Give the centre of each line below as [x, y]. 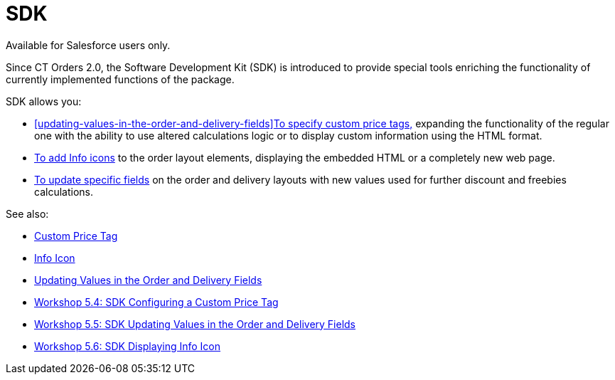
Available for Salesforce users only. [88, 45]
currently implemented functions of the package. [120, 79]
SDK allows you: [44, 101]
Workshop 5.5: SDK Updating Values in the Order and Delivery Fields [195, 324]
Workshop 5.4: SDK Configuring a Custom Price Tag [156, 302]
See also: [27, 213]
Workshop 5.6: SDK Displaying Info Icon [128, 346]
